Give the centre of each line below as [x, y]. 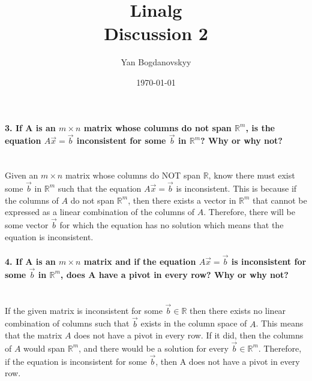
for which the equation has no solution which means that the [172, 224]
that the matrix [34, 335]
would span [44, 348]
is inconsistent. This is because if [236, 188]
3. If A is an [30, 127]
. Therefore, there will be [249, 212]
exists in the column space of [194, 323]
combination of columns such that [67, 323]
